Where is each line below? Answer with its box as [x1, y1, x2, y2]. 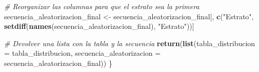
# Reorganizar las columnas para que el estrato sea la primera [4, 1, 200, 11]
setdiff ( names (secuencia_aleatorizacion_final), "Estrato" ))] [4, 21, 194, 31]
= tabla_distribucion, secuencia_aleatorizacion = [4, 48, 161, 58]
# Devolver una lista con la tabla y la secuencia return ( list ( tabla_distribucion [4, 38, 255, 48]
